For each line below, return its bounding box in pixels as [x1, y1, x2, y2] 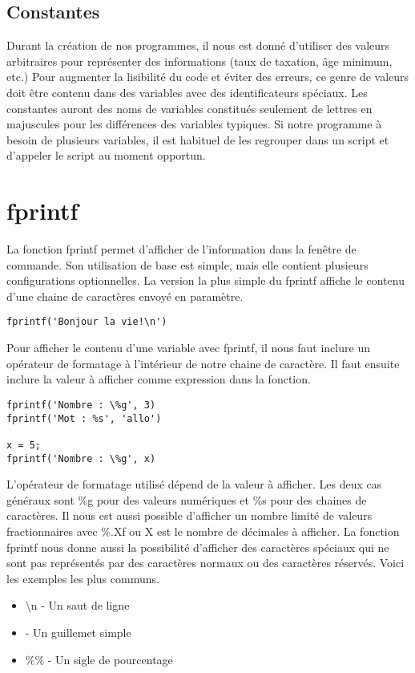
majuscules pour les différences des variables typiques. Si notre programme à [6, 116, 382, 132]
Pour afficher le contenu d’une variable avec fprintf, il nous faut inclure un [6, 339, 370, 356]
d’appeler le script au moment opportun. [6, 147, 206, 164]
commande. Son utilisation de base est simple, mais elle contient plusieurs [6, 256, 369, 273]
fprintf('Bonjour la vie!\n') [6, 316, 167, 328]
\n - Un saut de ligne [25, 597, 130, 614]
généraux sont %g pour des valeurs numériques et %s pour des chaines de [6, 491, 367, 508]
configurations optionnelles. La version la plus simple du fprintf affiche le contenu [6, 272, 405, 289]
